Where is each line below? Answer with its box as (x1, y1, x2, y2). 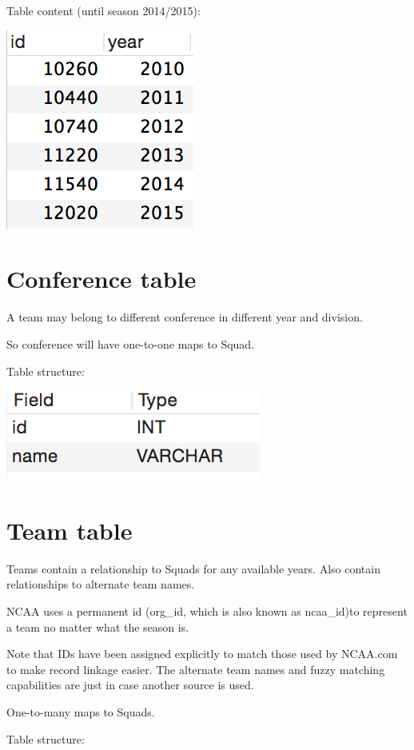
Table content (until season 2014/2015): (6, 2, 201, 18)
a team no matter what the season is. (6, 618, 189, 635)
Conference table (6, 262, 197, 295)
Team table (6, 513, 133, 546)
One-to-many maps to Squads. (6, 703, 155, 720)
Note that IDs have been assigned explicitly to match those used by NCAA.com (6, 645, 398, 662)
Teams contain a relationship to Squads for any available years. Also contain (6, 560, 380, 576)
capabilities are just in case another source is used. (6, 676, 254, 693)
